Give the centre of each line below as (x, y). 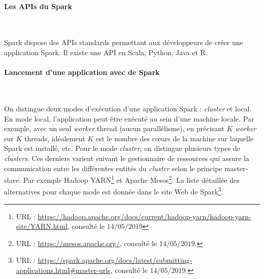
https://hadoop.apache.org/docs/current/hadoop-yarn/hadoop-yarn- (144, 216)
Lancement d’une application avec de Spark (82, 72)
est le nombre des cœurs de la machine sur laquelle (175, 138)
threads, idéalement (55, 138)
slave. (13, 180)
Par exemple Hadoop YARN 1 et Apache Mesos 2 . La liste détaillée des (131, 179)
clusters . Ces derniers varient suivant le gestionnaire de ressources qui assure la (127, 158)
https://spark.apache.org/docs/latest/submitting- (115, 260)
